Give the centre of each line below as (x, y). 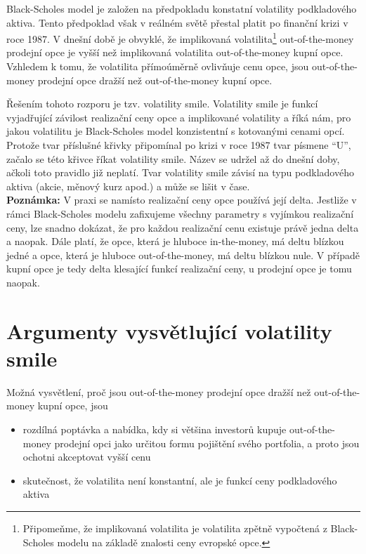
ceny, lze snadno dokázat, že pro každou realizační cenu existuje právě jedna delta (183, 227)
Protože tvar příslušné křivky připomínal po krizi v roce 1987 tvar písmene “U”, (179, 145)
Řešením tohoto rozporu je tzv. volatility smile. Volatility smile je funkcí (162, 104)
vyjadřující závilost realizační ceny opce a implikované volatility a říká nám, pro (179, 117)
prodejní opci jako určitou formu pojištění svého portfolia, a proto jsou (207, 443)
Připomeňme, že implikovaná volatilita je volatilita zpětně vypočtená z (175, 528)
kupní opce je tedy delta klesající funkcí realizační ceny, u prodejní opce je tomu (179, 269)
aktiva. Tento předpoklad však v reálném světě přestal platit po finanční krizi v (177, 22)
